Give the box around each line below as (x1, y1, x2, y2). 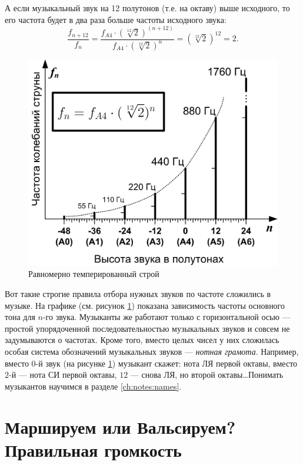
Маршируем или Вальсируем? (5, 414, 236, 438)
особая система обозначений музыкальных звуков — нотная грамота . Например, (5, 345, 299, 358)
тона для (5, 311, 35, 323)
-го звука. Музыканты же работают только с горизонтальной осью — (42, 311, 291, 323)
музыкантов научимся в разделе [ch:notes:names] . (5, 380, 182, 392)
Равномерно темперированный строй (28, 268, 159, 280)
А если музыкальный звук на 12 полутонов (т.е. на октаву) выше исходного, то (5, 2, 290, 14)
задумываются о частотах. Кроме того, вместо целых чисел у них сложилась (5, 334, 279, 346)
